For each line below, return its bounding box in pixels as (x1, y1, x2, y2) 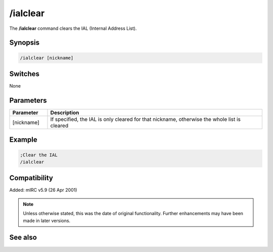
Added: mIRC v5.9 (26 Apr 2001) (9, 187, 77, 193)
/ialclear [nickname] (20, 55, 74, 61)
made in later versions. (23, 218, 71, 224)
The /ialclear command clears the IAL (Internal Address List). (9, 25, 137, 31)
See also (9, 233, 37, 242)
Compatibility (9, 174, 53, 182)
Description (50, 109, 79, 116)
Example (9, 136, 37, 144)
